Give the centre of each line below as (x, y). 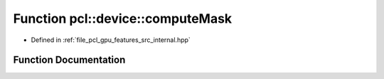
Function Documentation (69, 60)
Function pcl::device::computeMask (123, 19)
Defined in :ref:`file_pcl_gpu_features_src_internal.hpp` (111, 40)
